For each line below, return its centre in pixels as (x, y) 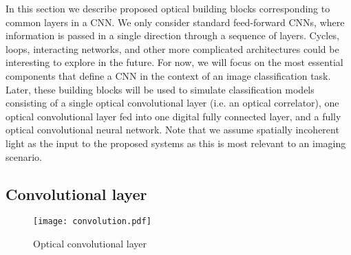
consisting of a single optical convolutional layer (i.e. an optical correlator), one (172, 103)
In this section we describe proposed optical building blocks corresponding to (168, 8)
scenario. (24, 156)
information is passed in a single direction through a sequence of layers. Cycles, (172, 35)
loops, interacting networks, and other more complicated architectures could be (172, 48)
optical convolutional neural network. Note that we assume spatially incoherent (172, 130)
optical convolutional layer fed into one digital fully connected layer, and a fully (173, 116)
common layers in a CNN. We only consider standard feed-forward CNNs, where (175, 22)
